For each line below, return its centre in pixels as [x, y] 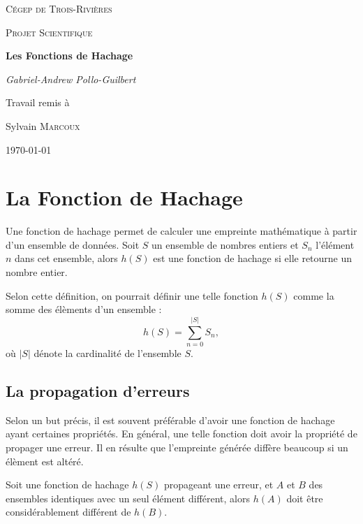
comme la [314, 295]
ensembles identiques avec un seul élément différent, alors [128, 498]
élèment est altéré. [45, 461]
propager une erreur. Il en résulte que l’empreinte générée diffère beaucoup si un [177, 447]
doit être [305, 498]
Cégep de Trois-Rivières [59, 8]
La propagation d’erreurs [98, 390]
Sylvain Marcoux [43, 125]
